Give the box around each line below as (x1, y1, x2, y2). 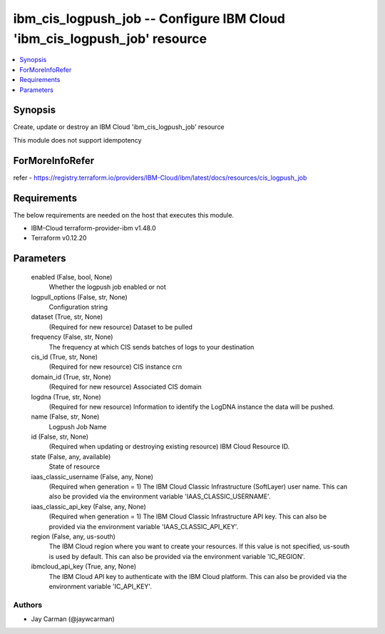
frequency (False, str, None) (31, 332, 113, 342)
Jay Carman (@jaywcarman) (31, 615, 115, 623)
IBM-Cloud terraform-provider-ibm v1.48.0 (31, 224, 156, 232)
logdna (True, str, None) (31, 392, 101, 401)
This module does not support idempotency (13, 136, 142, 144)
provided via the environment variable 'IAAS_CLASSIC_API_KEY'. (48, 522, 239, 531)
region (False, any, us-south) (31, 532, 115, 541)
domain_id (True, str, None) (31, 372, 112, 381)
